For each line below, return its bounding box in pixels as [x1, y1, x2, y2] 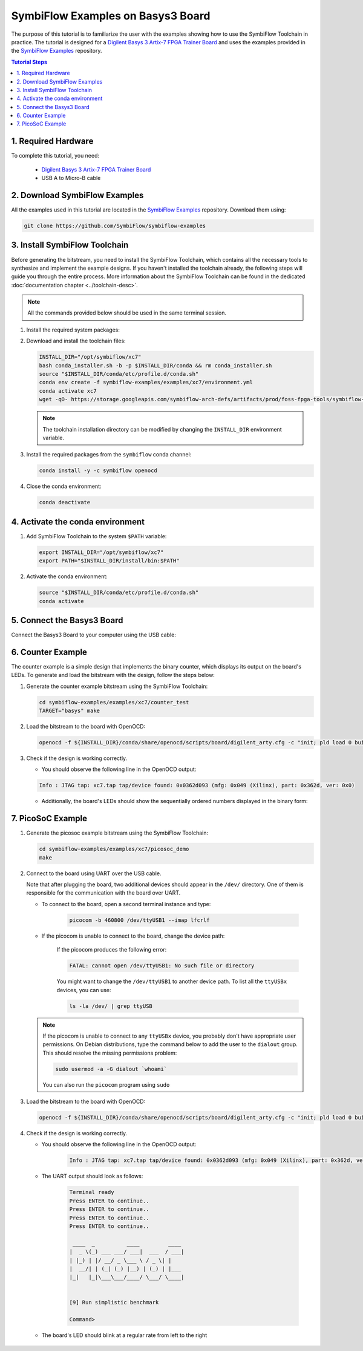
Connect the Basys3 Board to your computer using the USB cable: [11, 631, 177, 639]
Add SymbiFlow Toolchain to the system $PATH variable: [26, 532, 167, 539]
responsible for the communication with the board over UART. [26, 889, 181, 896]
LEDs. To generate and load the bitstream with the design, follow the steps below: [11, 672, 215, 679]
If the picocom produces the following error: [56, 946, 167, 953]
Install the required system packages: [26, 326, 120, 333]
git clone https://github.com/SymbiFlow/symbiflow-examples [24, 222, 206, 230]
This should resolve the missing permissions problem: [42, 1049, 177, 1056]
